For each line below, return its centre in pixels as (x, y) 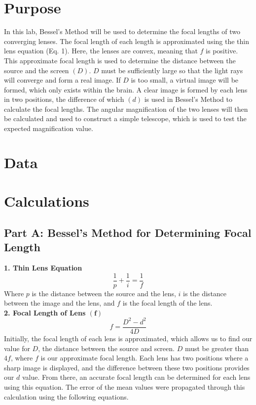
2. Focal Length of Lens (45, 312)
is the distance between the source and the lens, (104, 293)
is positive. (222, 51)
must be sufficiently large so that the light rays (172, 70)
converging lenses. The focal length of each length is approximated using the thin (127, 41)
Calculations (47, 201)
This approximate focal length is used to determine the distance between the (120, 60)
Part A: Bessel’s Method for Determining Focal (128, 232)
